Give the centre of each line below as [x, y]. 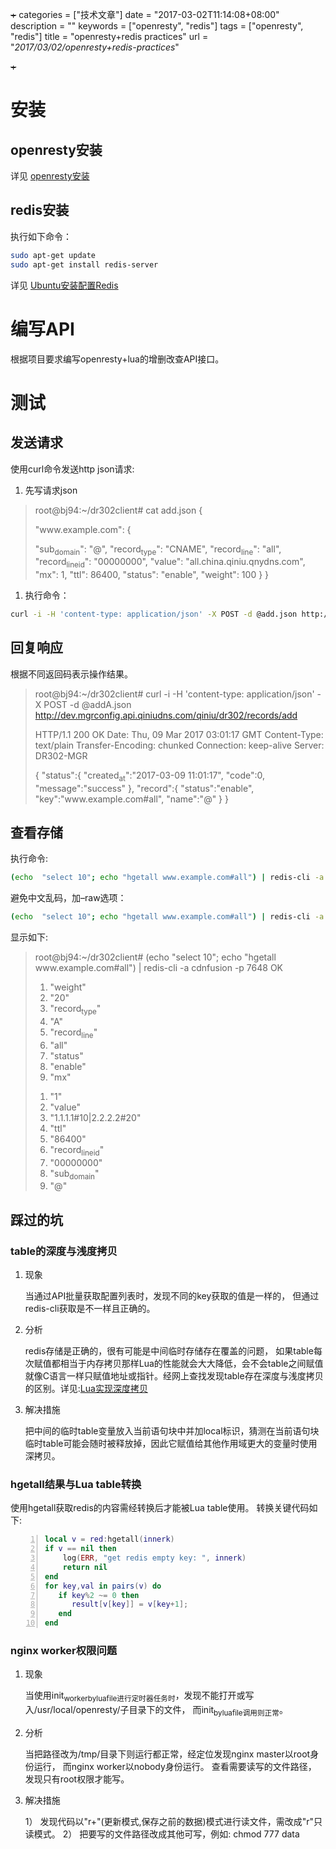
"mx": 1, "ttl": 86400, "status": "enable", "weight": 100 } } [152, 575]
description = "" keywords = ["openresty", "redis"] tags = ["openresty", [157, 26]
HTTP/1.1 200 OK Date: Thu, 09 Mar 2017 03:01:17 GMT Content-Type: [179, 734]
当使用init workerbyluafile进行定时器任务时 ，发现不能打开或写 [139, 1696]
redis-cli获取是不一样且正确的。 [90, 1309]
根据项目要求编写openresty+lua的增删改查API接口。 [117, 359]
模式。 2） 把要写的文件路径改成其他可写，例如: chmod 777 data [166, 1834]
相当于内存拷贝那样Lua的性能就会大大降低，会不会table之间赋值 [191, 1364]
